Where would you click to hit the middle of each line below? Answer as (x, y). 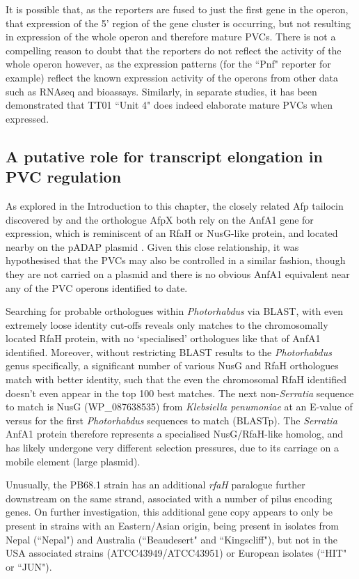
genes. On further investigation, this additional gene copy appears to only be (169, 512)
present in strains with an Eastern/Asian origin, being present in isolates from (173, 525)
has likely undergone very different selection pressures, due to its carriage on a (173, 448)
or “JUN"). (29, 566)
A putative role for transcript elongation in (164, 156)
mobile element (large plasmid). (73, 461)
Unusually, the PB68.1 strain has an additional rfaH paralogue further (155, 485)
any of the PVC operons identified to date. (97, 287)
